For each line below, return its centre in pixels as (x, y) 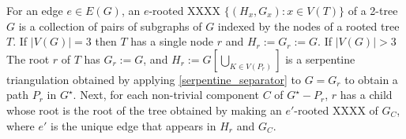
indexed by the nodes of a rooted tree (308, 26)
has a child (366, 95)
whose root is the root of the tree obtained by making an (144, 110)
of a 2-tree (373, 10)
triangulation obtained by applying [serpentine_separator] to (154, 79)
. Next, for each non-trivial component (166, 95)
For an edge (35, 10)
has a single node (172, 41)
